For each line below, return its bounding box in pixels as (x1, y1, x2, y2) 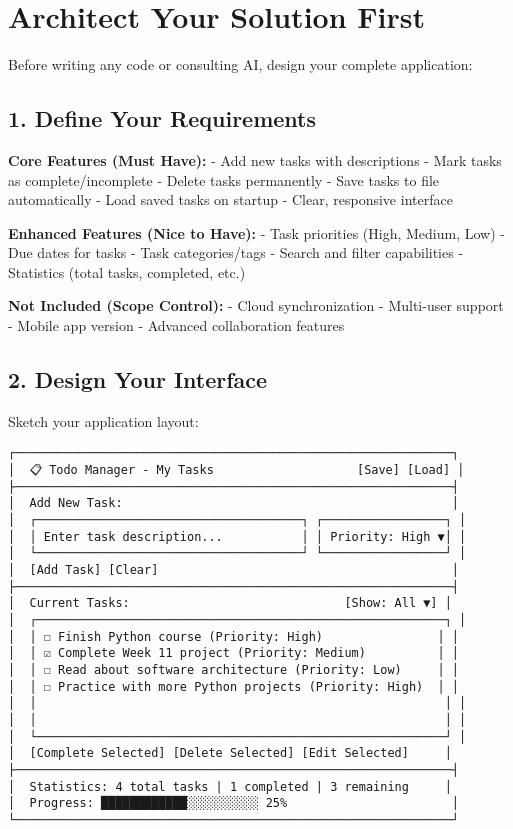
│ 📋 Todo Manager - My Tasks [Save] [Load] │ (8, 463, 465, 478)
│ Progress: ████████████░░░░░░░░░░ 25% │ (8, 796, 460, 811)
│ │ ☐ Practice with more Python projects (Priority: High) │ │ (8, 679, 460, 694)
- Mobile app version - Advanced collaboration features (8, 315, 345, 336)
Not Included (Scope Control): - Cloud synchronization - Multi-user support (8, 295, 504, 316)
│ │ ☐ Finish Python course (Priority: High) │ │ (8, 629, 460, 644)
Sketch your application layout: (8, 410, 199, 431)
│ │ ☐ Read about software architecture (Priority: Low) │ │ (8, 663, 460, 677)
